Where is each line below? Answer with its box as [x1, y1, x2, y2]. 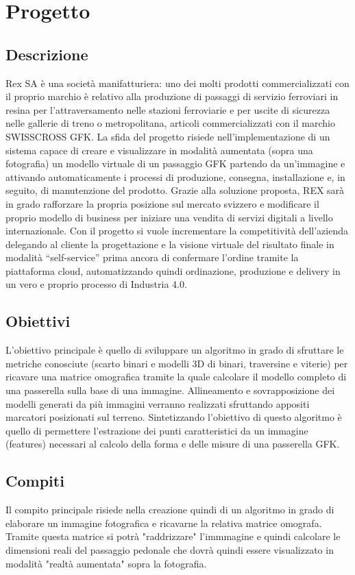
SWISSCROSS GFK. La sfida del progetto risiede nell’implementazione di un [5, 129, 330, 143]
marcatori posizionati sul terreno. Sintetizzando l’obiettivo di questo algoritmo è [5, 410, 342, 424]
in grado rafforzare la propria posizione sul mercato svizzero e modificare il [5, 196, 319, 210]
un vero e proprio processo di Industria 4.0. [5, 277, 187, 291]
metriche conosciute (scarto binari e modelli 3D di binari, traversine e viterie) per [5, 356, 348, 370]
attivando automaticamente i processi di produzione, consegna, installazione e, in [5, 169, 345, 184]
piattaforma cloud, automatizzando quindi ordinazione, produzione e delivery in [5, 263, 341, 278]
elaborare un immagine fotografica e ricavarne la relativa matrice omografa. [5, 515, 322, 530]
